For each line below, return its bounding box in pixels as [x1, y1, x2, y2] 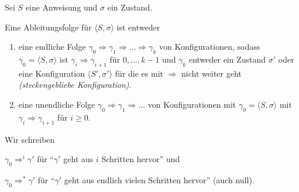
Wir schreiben [5, 133, 55, 145]
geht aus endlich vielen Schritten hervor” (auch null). [64, 173, 255, 186]
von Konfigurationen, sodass [159, 40, 260, 53]
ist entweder [116, 20, 160, 33]
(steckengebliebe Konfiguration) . [18, 78, 132, 91]
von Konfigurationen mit [147, 98, 236, 110]
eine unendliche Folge [18, 98, 95, 110]
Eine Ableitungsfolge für [5, 20, 92, 33]
